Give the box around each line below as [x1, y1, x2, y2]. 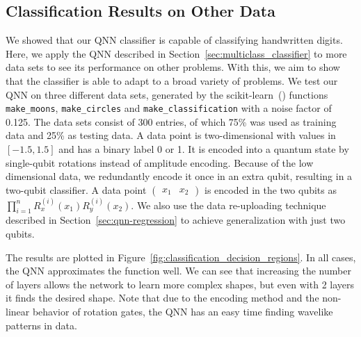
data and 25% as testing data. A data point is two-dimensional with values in [6, 128, 336, 142]
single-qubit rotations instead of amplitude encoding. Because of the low [6, 155, 314, 170]
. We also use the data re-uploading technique [131, 197, 326, 212]
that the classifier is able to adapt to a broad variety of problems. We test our [6, 73, 338, 88]
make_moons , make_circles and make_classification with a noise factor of [6, 101, 332, 115]
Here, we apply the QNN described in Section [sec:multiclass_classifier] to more [6, 46, 347, 60]
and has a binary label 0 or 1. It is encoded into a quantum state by [58, 142, 349, 156]
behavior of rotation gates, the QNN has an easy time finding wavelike [32, 304, 333, 318]
